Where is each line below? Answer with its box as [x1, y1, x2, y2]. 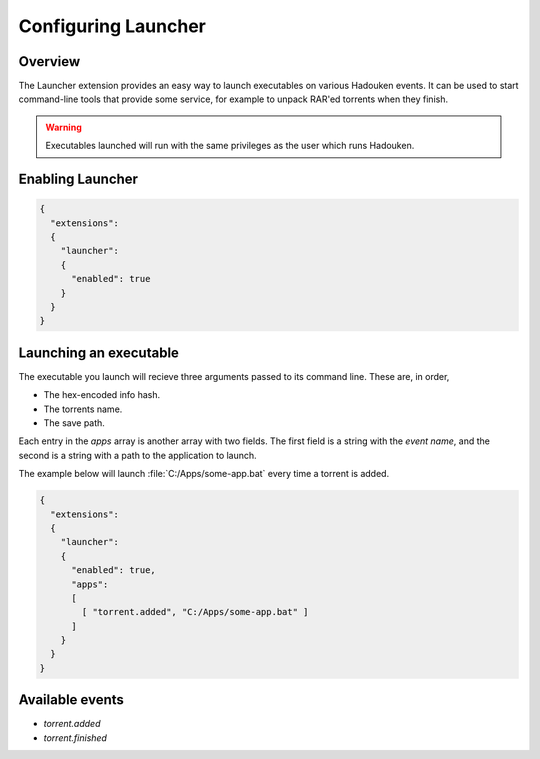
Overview [18, 53, 81, 70]
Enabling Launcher [18, 171, 139, 188]
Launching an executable [18, 344, 180, 361]
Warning [45, 121, 82, 133]
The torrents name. [43, 403, 123, 415]
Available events [18, 691, 125, 709]
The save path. [43, 417, 105, 429]
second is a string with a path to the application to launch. [18, 449, 257, 461]
